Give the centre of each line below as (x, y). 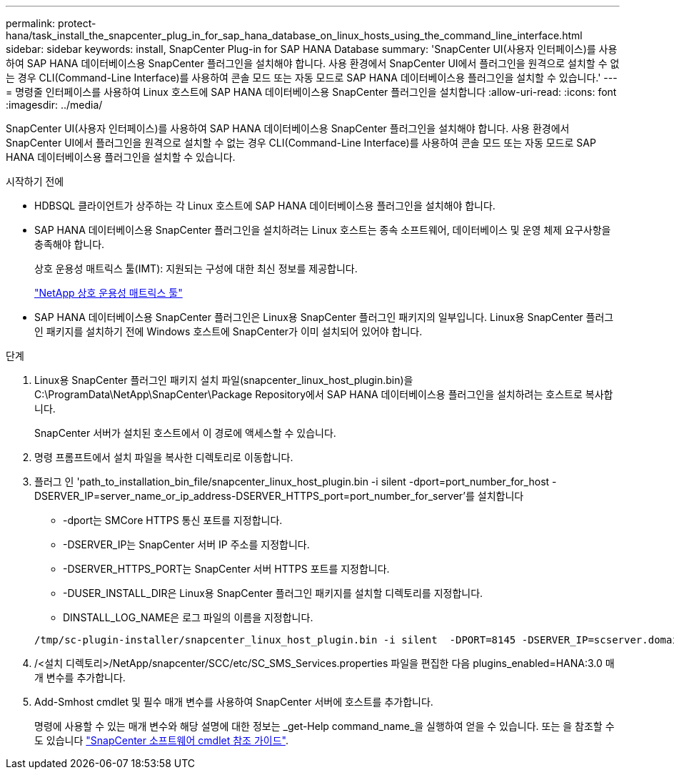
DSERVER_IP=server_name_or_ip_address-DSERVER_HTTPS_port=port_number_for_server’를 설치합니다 (279, 496)
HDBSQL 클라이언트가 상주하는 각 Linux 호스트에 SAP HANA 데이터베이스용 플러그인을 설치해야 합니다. (265, 206)
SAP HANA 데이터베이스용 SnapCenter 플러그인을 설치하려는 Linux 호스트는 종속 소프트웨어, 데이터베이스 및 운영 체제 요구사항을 (323, 230)
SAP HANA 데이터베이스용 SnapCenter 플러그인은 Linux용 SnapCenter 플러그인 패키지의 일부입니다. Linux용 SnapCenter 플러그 (324, 317)
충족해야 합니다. (70, 244)
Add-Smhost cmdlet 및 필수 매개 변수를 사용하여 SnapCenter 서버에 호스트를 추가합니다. (234, 702)
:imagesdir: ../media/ (54, 105)
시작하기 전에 (35, 181)
